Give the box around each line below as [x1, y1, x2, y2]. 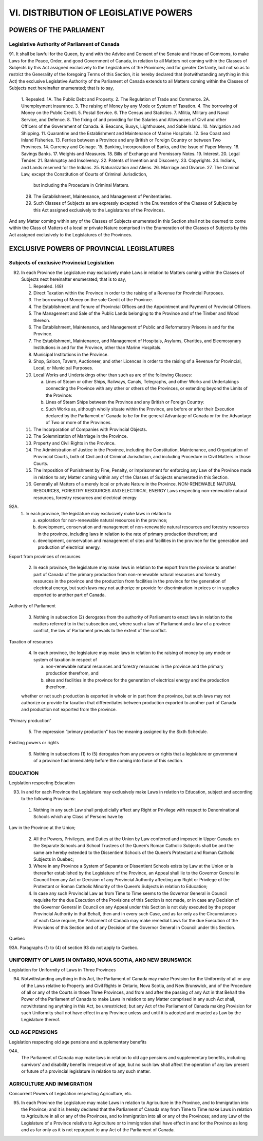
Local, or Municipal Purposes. [33, 365, 94, 371]
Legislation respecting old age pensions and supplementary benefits [9, 1039, 147, 1045]
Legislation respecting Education [9, 780, 75, 786]
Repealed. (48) [33, 283, 63, 289]
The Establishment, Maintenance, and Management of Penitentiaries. [33, 193, 172, 199]
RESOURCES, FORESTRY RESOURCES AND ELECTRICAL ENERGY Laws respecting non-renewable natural [33, 488, 247, 494]
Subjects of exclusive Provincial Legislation [9, 259, 114, 266]
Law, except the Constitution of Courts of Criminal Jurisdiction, [21, 171, 148, 177]
